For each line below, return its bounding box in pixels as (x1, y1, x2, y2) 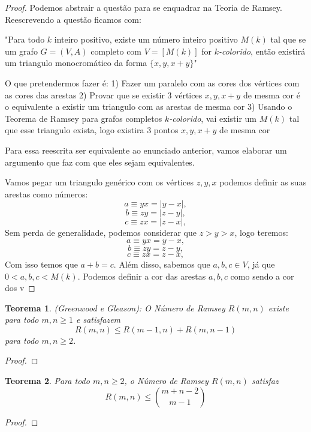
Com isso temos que (5, 257, 78, 270)
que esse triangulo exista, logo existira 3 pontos (5, 124, 179, 136)
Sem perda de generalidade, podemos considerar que (5, 226, 197, 239)
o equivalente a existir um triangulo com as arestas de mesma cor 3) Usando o (5, 100, 292, 113)
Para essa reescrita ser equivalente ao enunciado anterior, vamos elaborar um (5, 143, 287, 156)
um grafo (5, 44, 38, 57)
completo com (90, 44, 142, 57)
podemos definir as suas (219, 176, 307, 188)
